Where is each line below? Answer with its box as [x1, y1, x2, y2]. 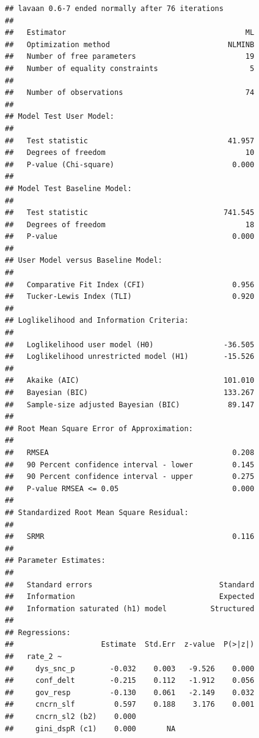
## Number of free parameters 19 [5, 52, 255, 61]
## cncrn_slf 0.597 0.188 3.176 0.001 [5, 700, 255, 709]
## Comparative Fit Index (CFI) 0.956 [5, 280, 255, 289]
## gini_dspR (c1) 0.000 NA [5, 724, 176, 733]
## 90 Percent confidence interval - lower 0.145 [5, 460, 255, 469]
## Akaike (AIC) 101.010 [5, 376, 255, 385]
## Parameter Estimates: [5, 556, 106, 565]
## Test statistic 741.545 [5, 208, 255, 217]
